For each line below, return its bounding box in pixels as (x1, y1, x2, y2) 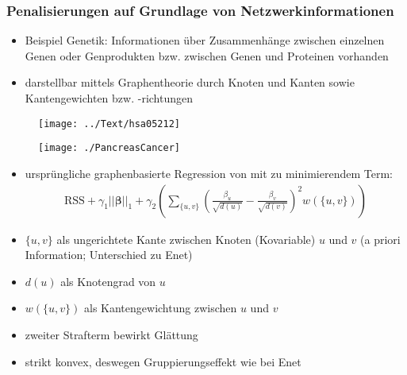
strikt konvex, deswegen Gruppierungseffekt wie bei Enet (25, 353, 301, 369)
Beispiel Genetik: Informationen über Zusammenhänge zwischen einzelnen (25, 32, 385, 48)
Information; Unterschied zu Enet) (25, 246, 193, 263)
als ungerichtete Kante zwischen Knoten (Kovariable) (56, 230, 316, 247)
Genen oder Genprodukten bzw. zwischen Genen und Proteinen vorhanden (25, 47, 389, 64)
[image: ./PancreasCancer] (38, 142, 180, 154)
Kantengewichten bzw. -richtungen (25, 90, 193, 106)
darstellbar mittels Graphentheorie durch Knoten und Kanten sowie (25, 74, 355, 91)
